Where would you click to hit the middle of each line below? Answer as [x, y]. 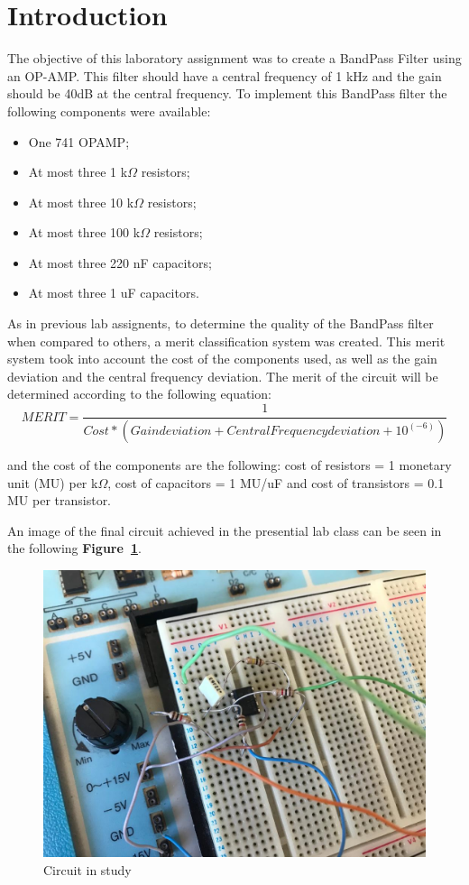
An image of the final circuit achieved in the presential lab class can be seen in [225, 530]
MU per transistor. [60, 500]
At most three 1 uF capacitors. [114, 293]
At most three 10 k [81, 202]
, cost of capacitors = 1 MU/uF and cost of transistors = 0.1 [276, 482]
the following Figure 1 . [74, 548]
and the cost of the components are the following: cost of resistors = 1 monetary [230, 464]
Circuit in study [87, 869]
